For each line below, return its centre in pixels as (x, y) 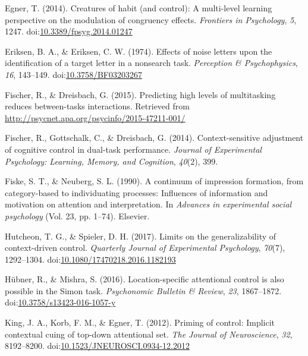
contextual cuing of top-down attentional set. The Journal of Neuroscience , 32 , (149, 334)
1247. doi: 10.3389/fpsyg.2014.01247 (69, 31)
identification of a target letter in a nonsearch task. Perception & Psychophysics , (151, 63)
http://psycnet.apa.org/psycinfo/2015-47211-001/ (95, 117)
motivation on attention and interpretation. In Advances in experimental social (148, 204)
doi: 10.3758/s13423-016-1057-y (60, 302)
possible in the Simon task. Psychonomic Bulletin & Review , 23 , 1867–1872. (143, 290)
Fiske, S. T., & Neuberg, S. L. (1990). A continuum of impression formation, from (154, 181)
